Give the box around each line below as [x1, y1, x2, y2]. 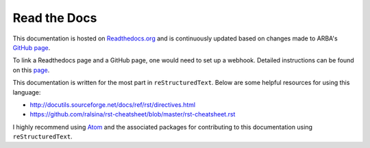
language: [12, 88, 41, 96]
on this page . [12, 66, 50, 74]
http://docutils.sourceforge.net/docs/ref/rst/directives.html [29, 100, 196, 109]
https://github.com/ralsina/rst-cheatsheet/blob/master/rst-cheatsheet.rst [29, 110, 236, 119]
